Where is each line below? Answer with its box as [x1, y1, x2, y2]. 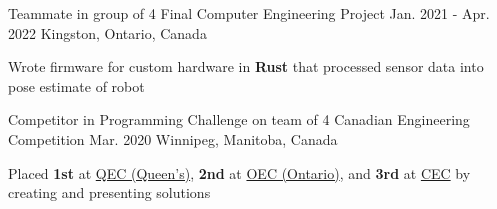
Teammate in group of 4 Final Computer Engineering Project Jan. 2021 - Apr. [8, 3, 490, 23]
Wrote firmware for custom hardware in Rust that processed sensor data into [8, 56, 484, 77]
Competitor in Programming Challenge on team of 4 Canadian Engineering [8, 109, 470, 130]
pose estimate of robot [8, 75, 145, 96]
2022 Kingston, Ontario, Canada [8, 22, 207, 43]
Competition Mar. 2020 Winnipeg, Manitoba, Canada [8, 128, 338, 149]
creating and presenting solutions [8, 182, 211, 203]
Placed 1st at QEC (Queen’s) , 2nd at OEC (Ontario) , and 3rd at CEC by [8, 162, 471, 183]
